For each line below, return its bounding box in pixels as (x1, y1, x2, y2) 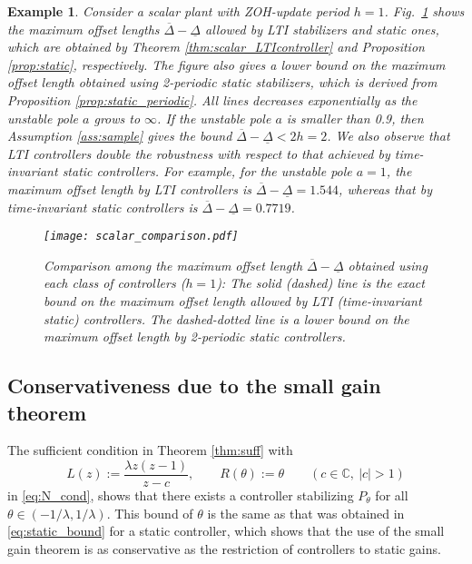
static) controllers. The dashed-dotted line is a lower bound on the (44, 309, 409, 328)
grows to (93, 108, 141, 127)
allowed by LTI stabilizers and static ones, (205, 19, 439, 38)
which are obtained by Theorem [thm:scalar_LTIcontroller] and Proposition (7, 37, 425, 56)
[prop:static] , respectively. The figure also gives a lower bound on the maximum (7, 54, 446, 74)
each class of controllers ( (44, 273, 186, 292)
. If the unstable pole (157, 108, 271, 127)
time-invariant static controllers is (7, 197, 198, 216)
